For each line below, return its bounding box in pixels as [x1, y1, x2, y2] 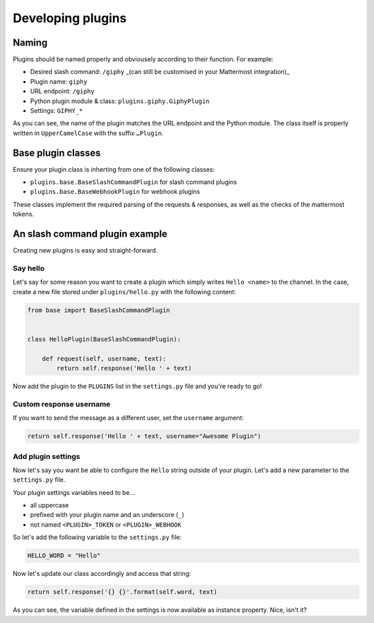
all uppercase [30, 501, 69, 509]
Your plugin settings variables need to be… [12, 488, 135, 496]
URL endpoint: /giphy [30, 87, 95, 96]
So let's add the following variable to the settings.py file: [12, 533, 182, 541]
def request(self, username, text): [42, 354, 166, 363]
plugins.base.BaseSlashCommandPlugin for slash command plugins [30, 178, 238, 186]
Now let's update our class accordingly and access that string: [12, 570, 192, 578]
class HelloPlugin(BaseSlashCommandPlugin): [27, 335, 181, 343]
